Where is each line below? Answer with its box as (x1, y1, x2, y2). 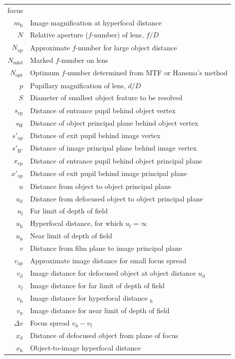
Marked (30, 54, 53, 65)
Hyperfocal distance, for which (30, 218, 123, 228)
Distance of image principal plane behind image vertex (30, 143, 197, 153)
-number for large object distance (75, 42, 177, 52)
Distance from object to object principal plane (30, 180, 171, 191)
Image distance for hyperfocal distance (30, 293, 148, 303)
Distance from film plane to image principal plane (30, 242, 182, 253)
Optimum (30, 67, 59, 78)
